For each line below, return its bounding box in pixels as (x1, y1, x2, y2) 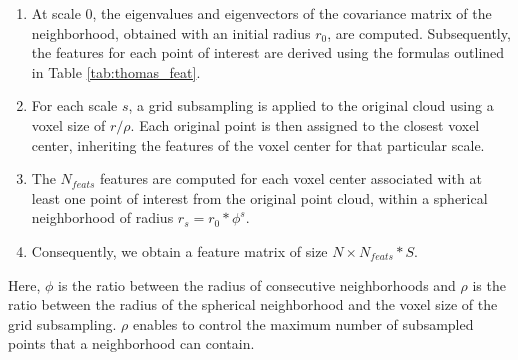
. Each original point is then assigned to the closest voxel (130, 114, 480, 135)
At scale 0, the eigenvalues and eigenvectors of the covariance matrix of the (31, 3, 492, 23)
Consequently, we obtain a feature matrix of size (31, 240, 328, 261)
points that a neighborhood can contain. (8, 333, 255, 354)
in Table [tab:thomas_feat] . (31, 61, 201, 82)
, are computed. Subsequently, (327, 22, 511, 43)
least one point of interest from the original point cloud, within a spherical (31, 187, 488, 208)
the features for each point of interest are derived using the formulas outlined (31, 42, 505, 63)
